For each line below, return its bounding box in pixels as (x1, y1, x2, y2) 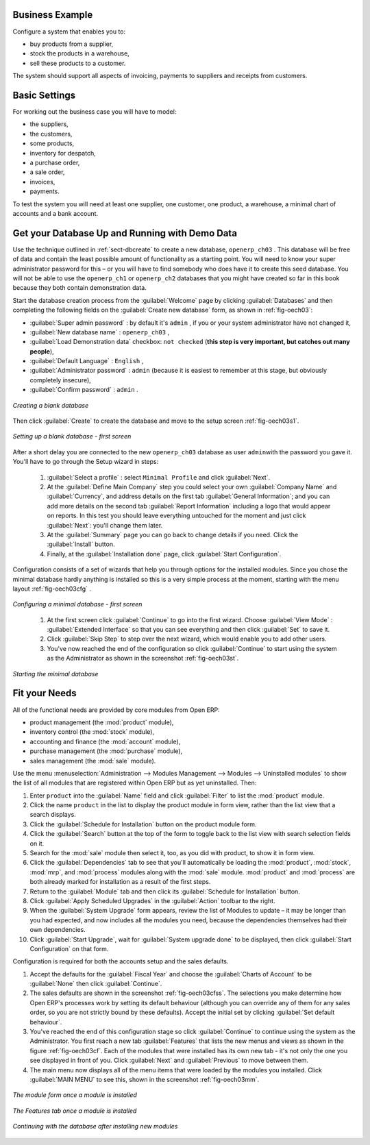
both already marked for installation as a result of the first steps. (29, 878, 211, 886)
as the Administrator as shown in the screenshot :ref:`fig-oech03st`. (47, 654, 239, 663)
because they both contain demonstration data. (12, 284, 147, 292)
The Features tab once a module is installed (12, 1107, 137, 1115)
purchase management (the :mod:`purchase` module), (29, 747, 183, 755)
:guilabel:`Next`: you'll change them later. (47, 521, 163, 529)
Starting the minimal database (12, 669, 99, 678)
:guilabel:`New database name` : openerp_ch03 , (29, 328, 170, 336)
